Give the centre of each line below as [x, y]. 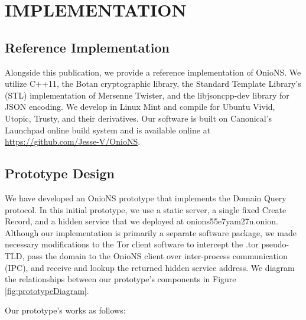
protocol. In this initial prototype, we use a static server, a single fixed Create [146, 209]
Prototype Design [60, 173]
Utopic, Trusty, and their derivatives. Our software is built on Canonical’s [139, 118]
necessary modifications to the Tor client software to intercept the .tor [132, 244]
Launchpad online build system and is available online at [108, 130]
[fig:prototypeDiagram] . [47, 290]
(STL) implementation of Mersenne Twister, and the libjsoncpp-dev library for [147, 95]
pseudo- [275, 244]
